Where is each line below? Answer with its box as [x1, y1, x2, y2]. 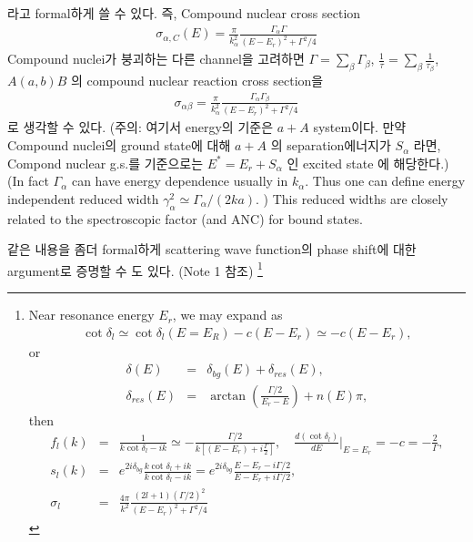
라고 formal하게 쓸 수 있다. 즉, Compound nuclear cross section [7, 4, 361, 22]
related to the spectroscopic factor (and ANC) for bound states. [7, 209, 363, 228]
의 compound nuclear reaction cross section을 [70, 71, 324, 90]
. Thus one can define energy [305, 171, 466, 190]
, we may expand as [172, 305, 283, 324]
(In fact [7, 171, 49, 190]
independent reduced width [7, 189, 159, 208]
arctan [210, 389, 247, 403]
